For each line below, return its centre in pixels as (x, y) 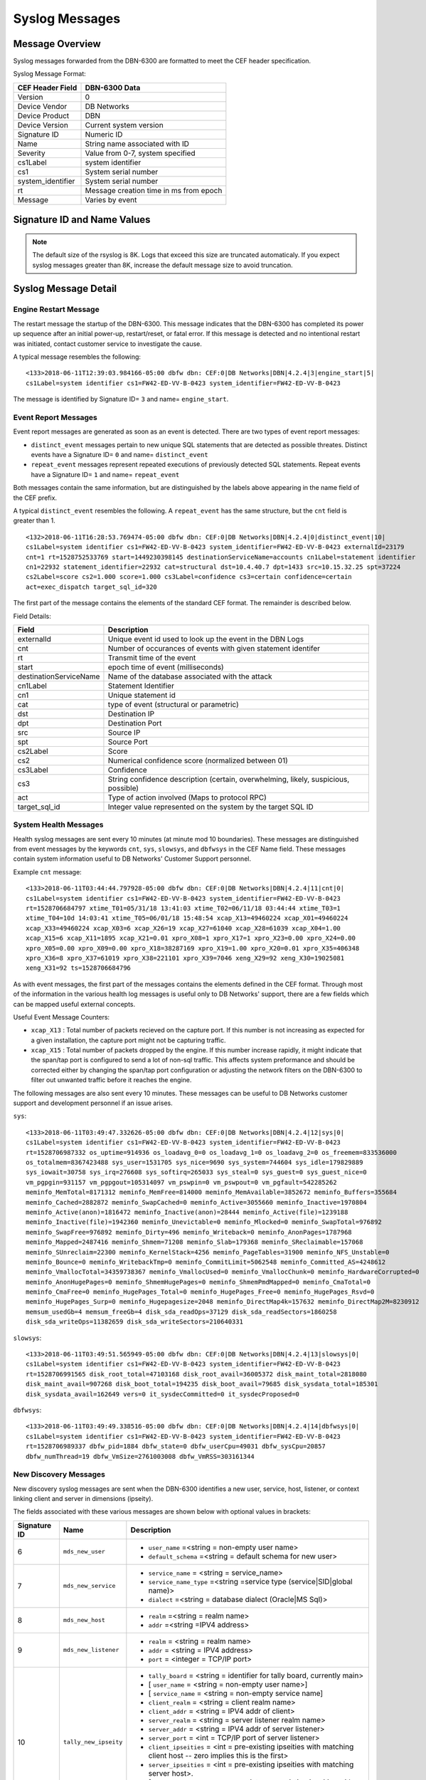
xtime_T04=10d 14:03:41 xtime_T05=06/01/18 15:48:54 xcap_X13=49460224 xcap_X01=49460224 (187, 918)
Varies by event (111, 199)
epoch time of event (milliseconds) (166, 667)
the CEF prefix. (35, 498)
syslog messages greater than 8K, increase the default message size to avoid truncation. (163, 265)
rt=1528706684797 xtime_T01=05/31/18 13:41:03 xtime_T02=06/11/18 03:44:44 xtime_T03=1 (183, 909)
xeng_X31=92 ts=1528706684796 (79, 968)
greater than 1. (34, 520)
